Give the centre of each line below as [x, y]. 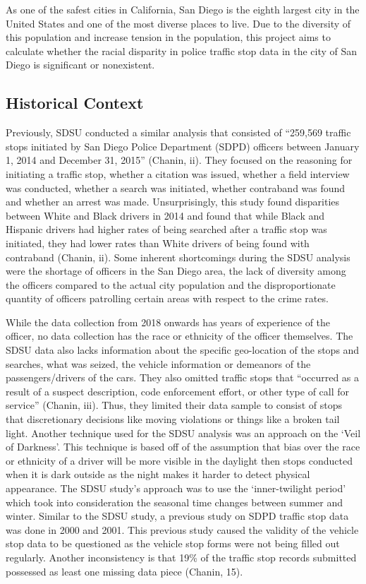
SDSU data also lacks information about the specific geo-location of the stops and [183, 350]
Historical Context [75, 103]
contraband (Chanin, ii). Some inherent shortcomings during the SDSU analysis [178, 257]
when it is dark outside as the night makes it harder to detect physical [158, 474]
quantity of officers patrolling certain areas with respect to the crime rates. [167, 298]
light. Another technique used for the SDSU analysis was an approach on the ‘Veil [183, 433]
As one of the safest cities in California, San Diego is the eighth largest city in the [183, 9]
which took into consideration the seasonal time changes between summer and [174, 502]
